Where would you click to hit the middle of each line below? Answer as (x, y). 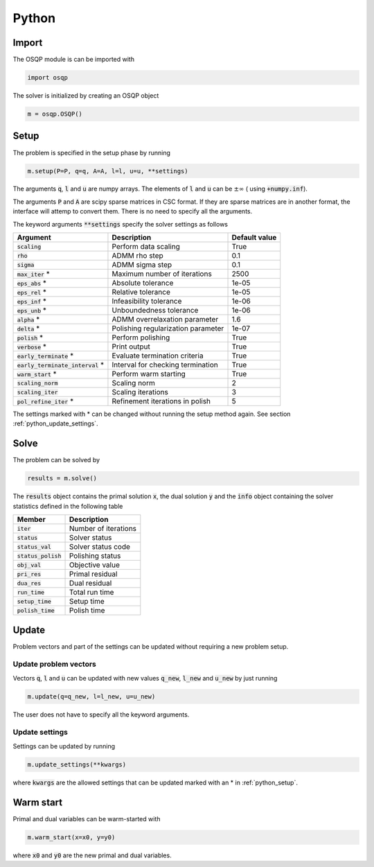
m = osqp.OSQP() (55, 114)
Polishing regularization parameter (168, 329)
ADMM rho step (138, 256)
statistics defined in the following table (68, 506)
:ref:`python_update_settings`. (55, 423)
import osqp (48, 78)
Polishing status (95, 556)
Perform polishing (141, 338)
